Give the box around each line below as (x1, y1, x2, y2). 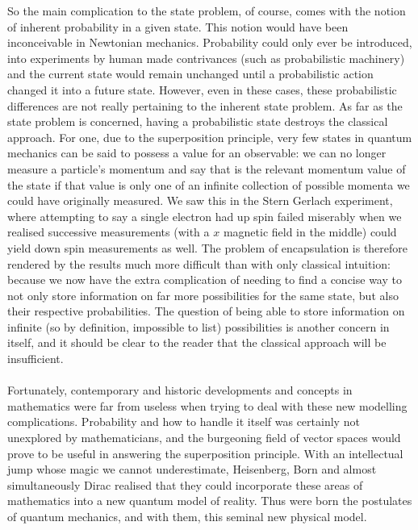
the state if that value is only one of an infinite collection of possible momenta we (7, 176, 410, 193)
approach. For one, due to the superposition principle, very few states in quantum (7, 128, 412, 145)
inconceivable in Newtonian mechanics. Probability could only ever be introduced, (7, 34, 412, 51)
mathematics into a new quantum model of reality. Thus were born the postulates (7, 492, 412, 509)
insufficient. (7, 350, 64, 367)
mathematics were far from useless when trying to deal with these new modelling (7, 397, 408, 414)
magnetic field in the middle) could (223, 223, 397, 240)
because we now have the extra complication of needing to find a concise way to (7, 271, 402, 288)
